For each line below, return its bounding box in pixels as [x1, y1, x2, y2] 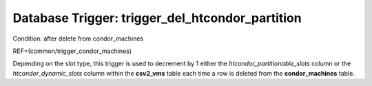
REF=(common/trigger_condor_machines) [12, 47, 132, 55]
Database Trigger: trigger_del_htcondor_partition [12, 10, 302, 25]
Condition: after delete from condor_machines [12, 34, 144, 43]
